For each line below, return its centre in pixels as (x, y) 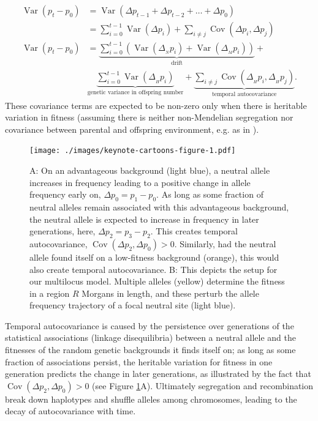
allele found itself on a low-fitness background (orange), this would (154, 257)
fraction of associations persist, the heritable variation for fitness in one (139, 361)
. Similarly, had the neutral (225, 243)
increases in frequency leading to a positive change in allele (140, 182)
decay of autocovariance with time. (70, 411)
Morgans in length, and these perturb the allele (170, 293)
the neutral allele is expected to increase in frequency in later (144, 219)
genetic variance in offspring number (135, 92)
